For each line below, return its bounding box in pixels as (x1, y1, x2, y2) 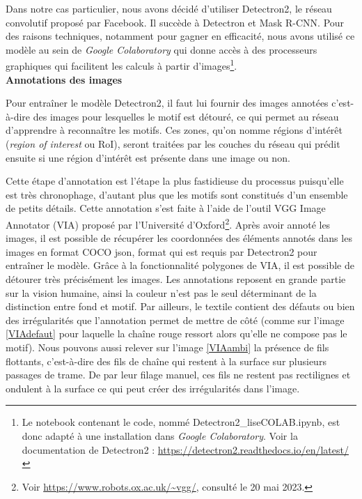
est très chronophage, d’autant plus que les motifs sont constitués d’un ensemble (6, 187, 348, 201)
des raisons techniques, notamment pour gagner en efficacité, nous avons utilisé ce (6, 29, 355, 43)
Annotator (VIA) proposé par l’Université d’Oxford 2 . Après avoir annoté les (6, 215, 331, 231)
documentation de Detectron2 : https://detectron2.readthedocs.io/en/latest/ (22, 442, 349, 456)
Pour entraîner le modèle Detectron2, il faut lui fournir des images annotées (6, 95, 329, 110)
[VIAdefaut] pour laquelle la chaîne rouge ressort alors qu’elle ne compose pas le (6, 326, 347, 341)
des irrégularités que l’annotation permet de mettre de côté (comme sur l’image (6, 312, 345, 327)
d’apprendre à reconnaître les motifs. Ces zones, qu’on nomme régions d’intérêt (6, 123, 343, 137)
